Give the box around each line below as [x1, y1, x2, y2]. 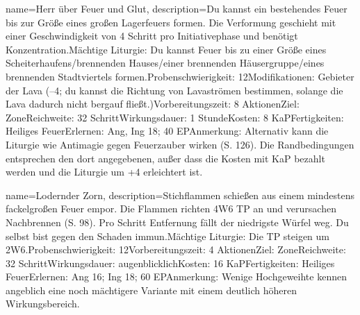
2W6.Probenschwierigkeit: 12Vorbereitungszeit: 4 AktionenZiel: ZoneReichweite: [6, 242, 346, 257]
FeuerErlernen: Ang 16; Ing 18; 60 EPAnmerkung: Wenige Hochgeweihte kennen [6, 269, 347, 284]
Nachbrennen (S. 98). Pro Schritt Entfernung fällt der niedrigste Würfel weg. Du [6, 214, 349, 229]
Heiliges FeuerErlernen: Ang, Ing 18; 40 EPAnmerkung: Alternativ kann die [6, 124, 329, 138]
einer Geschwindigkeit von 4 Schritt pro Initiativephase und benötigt [6, 28, 298, 43]
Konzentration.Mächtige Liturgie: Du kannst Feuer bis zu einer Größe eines [6, 42, 327, 56]
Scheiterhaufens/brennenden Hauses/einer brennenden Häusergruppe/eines [6, 56, 325, 70]
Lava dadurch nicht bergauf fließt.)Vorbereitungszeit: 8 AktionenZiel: [6, 96, 300, 111]
